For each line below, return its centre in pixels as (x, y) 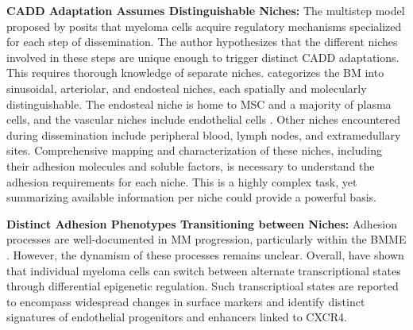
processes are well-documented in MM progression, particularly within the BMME (206, 239)
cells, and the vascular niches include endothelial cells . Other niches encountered (203, 119)
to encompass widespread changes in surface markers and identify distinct (186, 301)
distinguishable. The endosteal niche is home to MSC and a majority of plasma (199, 104)
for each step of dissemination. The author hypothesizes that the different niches (202, 42)
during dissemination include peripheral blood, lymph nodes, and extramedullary (204, 134)
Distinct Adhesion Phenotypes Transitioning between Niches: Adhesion (202, 223)
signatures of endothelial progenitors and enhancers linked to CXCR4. (177, 317)
